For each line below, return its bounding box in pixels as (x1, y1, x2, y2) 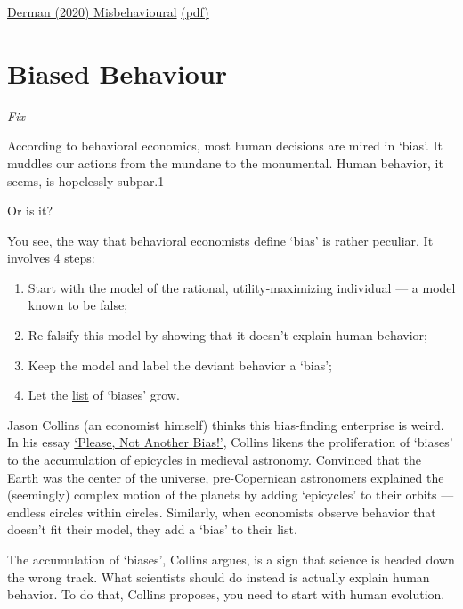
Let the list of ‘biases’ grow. (28, 386, 180, 404)
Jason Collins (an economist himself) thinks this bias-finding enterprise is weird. (7, 415, 444, 434)
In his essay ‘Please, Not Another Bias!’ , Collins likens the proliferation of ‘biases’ (7, 433, 453, 451)
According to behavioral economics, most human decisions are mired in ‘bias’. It (7, 136, 443, 155)
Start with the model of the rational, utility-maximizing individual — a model (28, 278, 456, 296)
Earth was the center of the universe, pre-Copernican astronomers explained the (7, 467, 444, 486)
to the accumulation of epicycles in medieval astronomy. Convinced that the (7, 451, 421, 469)
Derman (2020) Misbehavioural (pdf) (7, 3, 209, 20)
